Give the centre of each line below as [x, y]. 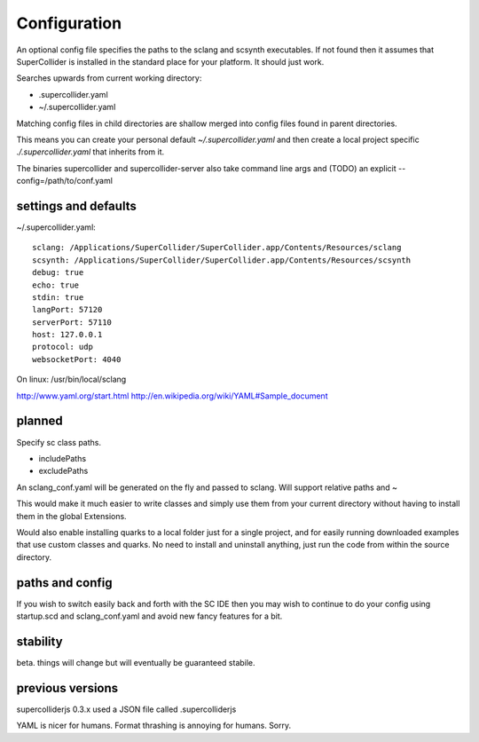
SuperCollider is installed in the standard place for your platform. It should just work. [170, 61]
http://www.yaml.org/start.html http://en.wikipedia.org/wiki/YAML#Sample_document [172, 396]
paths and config [64, 583]
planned [40, 421]
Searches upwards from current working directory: [109, 78]
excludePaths [63, 471]
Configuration [69, 23]
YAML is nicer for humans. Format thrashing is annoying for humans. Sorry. [154, 726]
